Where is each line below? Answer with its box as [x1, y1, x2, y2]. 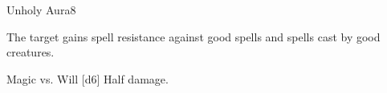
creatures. [6, 44, 55, 60]
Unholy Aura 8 [6, 2, 76, 17]
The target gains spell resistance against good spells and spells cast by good [6, 28, 381, 45]
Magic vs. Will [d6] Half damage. [6, 70, 169, 87]
